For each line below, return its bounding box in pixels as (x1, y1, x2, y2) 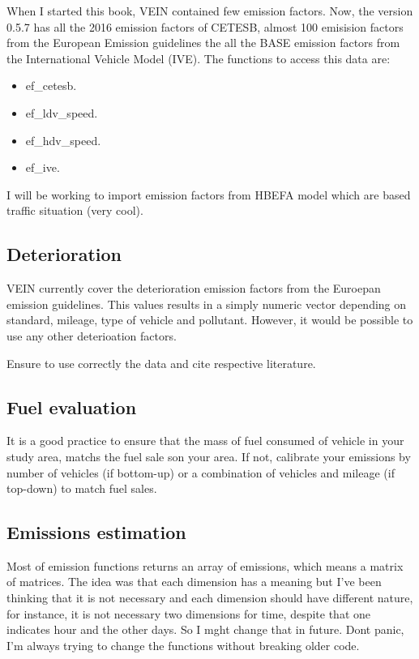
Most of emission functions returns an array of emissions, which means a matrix (6, 557, 404, 574)
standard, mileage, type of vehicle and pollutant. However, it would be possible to (6, 311, 413, 328)
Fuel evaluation (6, 394, 137, 419)
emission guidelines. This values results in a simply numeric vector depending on (6, 295, 407, 312)
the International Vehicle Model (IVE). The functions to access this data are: (6, 49, 391, 66)
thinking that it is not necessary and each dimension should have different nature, (6, 589, 413, 606)
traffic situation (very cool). (6, 202, 143, 219)
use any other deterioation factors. (6, 327, 177, 344)
